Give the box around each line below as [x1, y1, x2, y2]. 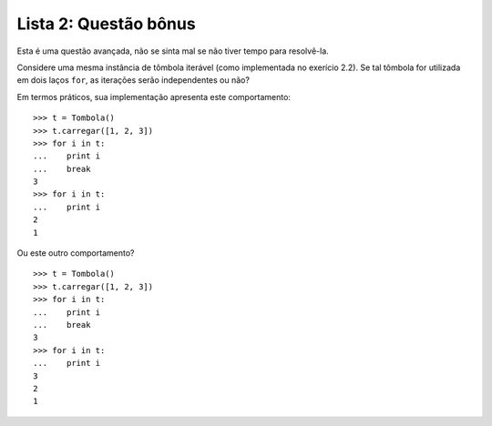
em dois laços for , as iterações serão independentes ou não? [16, 75, 251, 86]
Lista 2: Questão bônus [16, 14, 196, 34]
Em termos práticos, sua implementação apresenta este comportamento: [16, 91, 292, 102]
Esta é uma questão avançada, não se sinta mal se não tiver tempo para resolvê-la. [16, 46, 330, 56]
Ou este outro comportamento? [16, 248, 135, 259]
